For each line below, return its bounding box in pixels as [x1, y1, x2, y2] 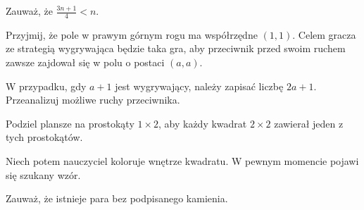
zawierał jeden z [274, 116, 344, 130]
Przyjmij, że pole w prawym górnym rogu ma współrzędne [6, 27, 258, 42]
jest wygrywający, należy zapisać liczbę [115, 78, 284, 93]
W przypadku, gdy [6, 78, 87, 93]
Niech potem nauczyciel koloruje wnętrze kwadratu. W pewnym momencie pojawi [6, 153, 359, 168]
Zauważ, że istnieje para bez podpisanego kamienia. [6, 191, 228, 206]
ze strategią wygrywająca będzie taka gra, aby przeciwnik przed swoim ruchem [6, 41, 346, 56]
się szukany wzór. [6, 167, 81, 182]
